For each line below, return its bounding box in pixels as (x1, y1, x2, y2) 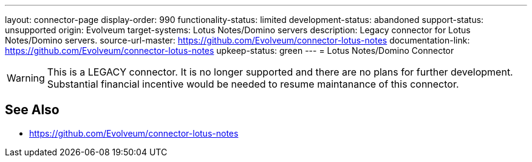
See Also (5, 102, 60, 118)
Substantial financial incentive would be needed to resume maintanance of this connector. (47, 78, 459, 90)
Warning (7, 72, 45, 84)
